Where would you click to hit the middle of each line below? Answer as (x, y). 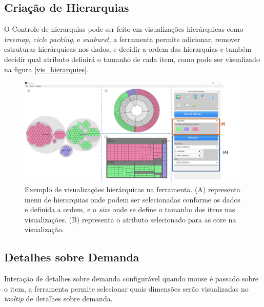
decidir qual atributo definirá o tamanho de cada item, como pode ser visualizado (132, 59)
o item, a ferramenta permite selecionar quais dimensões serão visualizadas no (126, 288)
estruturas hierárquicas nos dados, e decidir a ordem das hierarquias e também (128, 49)
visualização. (44, 229)
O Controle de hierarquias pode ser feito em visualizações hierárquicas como (124, 29)
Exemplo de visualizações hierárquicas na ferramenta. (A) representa (133, 189)
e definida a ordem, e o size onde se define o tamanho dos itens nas (130, 209)
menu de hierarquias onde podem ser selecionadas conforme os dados (133, 199)
